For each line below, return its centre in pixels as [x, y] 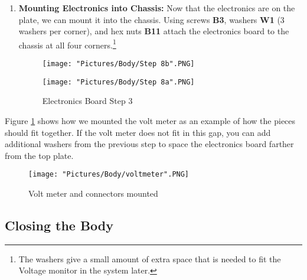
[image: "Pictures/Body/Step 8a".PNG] [118, 82]
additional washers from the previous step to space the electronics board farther [149, 144]
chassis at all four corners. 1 [67, 44]
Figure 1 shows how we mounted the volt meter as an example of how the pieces [150, 120]
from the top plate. [39, 155]
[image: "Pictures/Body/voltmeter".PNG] [109, 175]
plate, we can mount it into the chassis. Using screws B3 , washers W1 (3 [151, 19]
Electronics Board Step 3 [87, 101]
